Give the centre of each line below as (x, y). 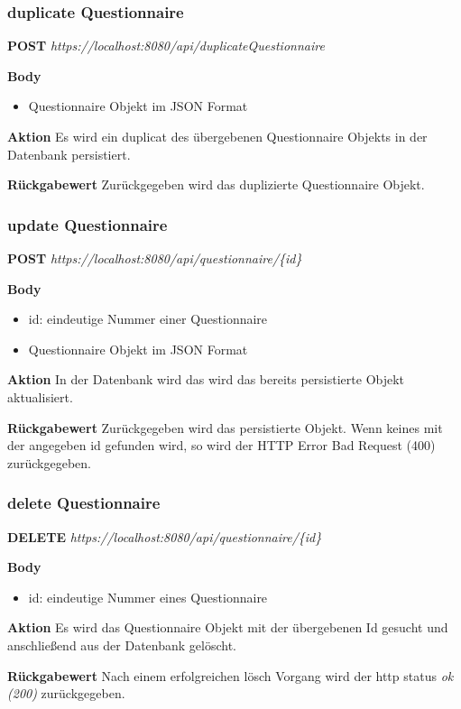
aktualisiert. (40, 396)
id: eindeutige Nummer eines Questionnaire (148, 597)
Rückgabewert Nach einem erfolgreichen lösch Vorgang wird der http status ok (230, 675)
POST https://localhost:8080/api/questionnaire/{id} (155, 258)
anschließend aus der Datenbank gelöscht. (122, 645)
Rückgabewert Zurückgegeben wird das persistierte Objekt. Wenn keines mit (225, 427)
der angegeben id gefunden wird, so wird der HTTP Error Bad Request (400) (221, 445)
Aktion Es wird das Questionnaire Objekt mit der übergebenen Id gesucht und (228, 627)
